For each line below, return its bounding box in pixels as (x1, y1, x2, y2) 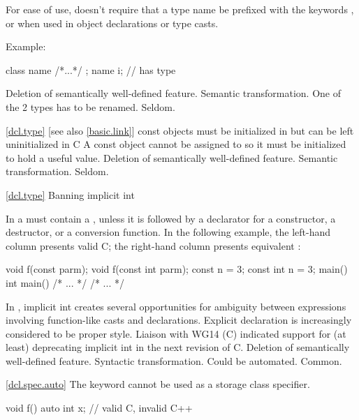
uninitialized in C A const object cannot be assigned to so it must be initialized (6, 137, 346, 151)
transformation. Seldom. (6, 164, 109, 179)
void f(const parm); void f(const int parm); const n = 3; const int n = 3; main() (6, 262, 348, 276)
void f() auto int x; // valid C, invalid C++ (6, 400, 193, 415)
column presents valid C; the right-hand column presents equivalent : (6, 238, 301, 253)
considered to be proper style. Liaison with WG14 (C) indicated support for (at (6, 326, 346, 340)
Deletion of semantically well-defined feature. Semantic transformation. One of (6, 86, 341, 100)
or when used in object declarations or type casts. (6, 15, 219, 30)
